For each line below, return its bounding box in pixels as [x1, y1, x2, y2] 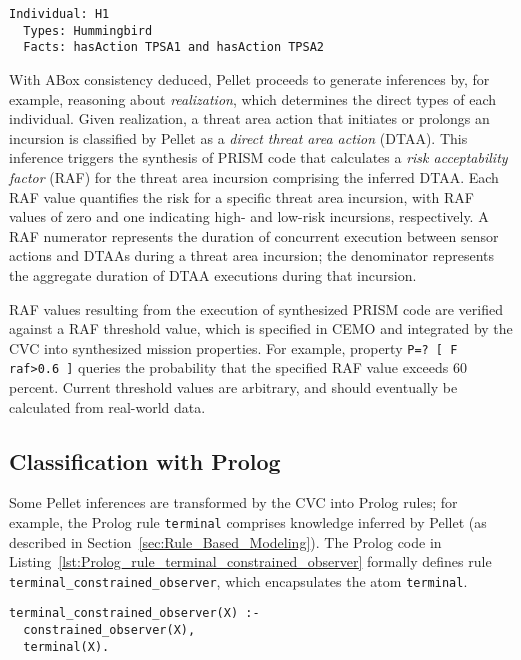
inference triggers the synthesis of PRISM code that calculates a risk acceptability [9, 147, 508, 168]
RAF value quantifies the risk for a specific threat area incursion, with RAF [9, 186, 474, 207]
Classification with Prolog [9, 445, 281, 476]
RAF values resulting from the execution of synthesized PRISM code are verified [9, 298, 503, 319]
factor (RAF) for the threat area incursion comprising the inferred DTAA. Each [9, 166, 499, 187]
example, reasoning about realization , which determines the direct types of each [9, 88, 497, 109]
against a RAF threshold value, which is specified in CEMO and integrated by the [9, 318, 513, 339]
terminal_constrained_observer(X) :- [9, 606, 260, 621]
